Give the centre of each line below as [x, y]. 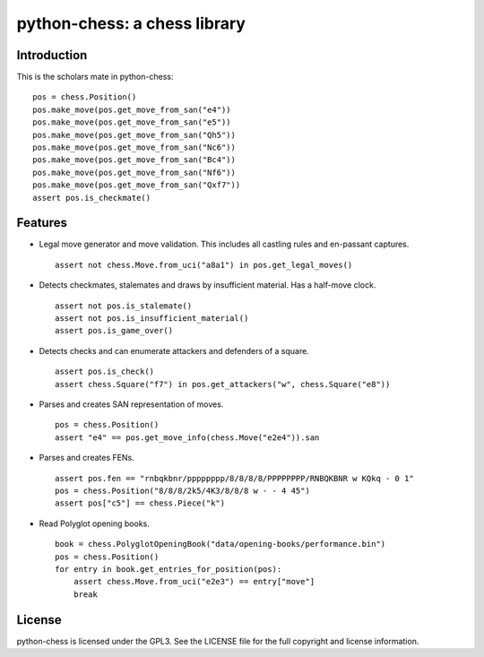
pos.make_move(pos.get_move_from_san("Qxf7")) [137, 185]
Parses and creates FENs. [86, 458]
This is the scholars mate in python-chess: [95, 77]
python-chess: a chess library [131, 23]
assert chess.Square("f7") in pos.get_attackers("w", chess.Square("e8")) [223, 384]
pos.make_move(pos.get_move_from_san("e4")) [132, 109]
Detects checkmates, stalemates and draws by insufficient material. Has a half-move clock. [207, 285]
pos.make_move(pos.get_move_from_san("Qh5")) [134, 135]
